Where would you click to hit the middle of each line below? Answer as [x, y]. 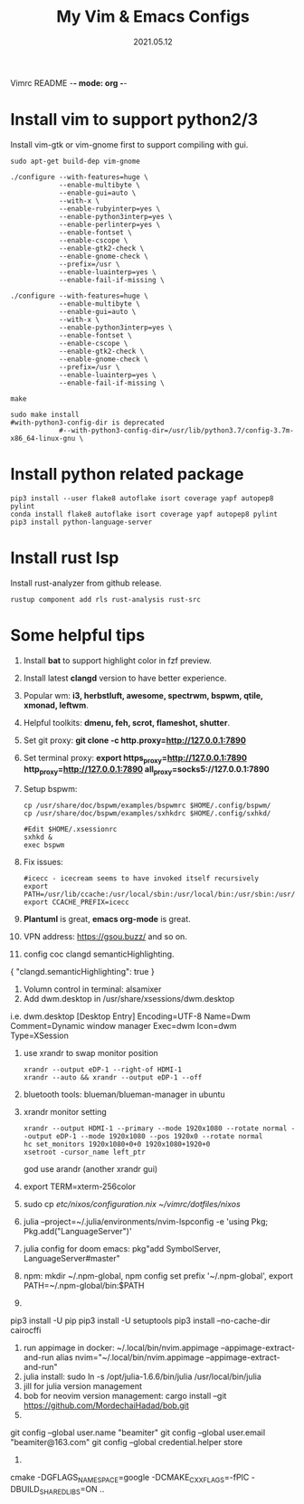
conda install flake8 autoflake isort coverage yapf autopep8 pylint [144, 514]
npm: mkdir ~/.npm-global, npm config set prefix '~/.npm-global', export [158, 1276]
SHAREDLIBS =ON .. [72, 1490]
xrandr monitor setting [65, 1112]
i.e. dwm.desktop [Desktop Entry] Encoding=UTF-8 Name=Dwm [131, 1016]
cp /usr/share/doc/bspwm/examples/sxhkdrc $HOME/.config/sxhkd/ [147, 814]
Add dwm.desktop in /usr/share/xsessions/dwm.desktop [128, 999]
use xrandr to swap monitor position [91, 1053]
